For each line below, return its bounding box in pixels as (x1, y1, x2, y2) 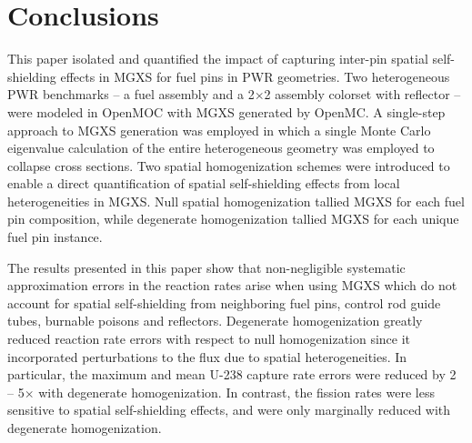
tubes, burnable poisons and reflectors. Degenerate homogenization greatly (7, 311, 423, 330)
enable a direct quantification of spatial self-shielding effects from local (7, 174, 400, 193)
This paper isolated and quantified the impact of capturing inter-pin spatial (7, 49, 428, 68)
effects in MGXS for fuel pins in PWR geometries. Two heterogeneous (60, 66, 450, 86)
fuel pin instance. (7, 227, 103, 247)
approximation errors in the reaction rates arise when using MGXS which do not (7, 276, 457, 295)
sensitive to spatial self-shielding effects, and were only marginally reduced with (7, 400, 451, 419)
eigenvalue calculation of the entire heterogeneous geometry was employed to (7, 138, 435, 157)
